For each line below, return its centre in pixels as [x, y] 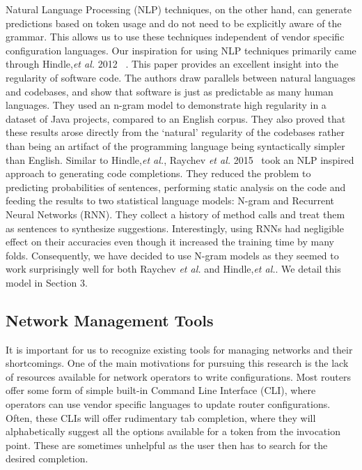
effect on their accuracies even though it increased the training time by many [170, 242]
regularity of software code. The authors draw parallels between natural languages [181, 77]
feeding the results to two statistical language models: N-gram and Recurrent [170, 200]
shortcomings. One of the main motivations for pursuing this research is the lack [177, 363]
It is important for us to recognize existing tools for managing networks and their [179, 349]
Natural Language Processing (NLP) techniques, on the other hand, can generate [179, 9]
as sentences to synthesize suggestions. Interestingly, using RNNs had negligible [175, 228]
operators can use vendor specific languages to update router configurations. [168, 404]
